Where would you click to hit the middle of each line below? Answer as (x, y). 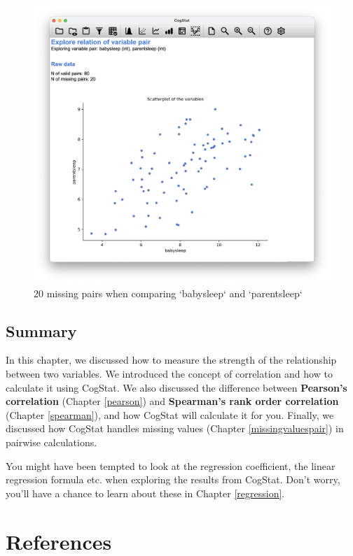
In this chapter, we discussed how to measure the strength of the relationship (171, 360)
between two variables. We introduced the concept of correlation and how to (169, 374)
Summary (41, 330)
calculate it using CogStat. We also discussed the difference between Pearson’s (176, 387)
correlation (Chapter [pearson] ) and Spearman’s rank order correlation (172, 401)
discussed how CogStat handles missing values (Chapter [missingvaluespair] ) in (175, 428)
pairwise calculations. (51, 442)
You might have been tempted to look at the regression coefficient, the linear (171, 465)
